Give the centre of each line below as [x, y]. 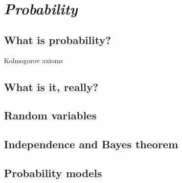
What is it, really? [51, 86]
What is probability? [57, 39]
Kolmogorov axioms [34, 60]
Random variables [50, 115]
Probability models [53, 172]
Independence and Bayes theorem [91, 144]
